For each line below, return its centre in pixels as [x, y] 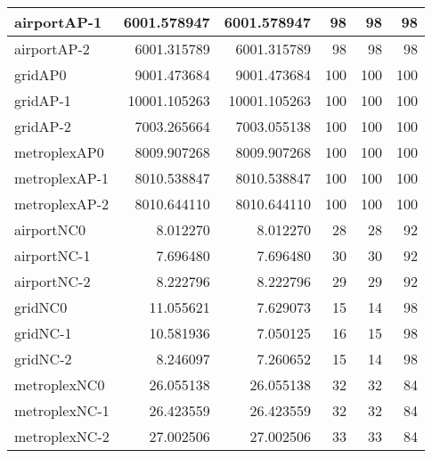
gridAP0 [41, 74]
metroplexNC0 [60, 384]
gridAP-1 [43, 100]
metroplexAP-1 [62, 178]
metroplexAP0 [59, 152]
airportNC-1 [53, 255]
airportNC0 [50, 229]
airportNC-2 [53, 281]
